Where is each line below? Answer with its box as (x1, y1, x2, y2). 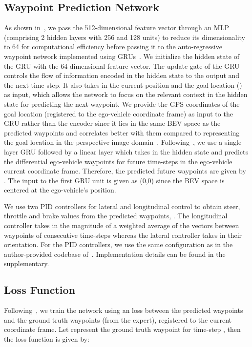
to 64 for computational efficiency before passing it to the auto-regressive (4, 41, 222, 52)
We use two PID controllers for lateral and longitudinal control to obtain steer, (4, 201, 240, 211)
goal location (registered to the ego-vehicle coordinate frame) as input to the (4, 108, 233, 118)
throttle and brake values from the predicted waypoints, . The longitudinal (4, 211, 228, 221)
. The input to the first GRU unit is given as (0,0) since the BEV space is (4, 175, 225, 185)
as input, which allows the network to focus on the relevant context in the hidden (4, 89, 248, 99)
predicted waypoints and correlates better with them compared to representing (4, 127, 240, 137)
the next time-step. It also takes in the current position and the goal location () (4, 79, 242, 90)
